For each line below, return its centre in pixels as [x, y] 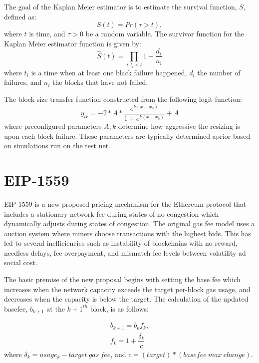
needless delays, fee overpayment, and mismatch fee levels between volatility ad [125, 252]
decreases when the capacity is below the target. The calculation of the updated [126, 299]
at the [56, 308]
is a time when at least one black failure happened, [109, 72]
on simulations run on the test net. [57, 146]
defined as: [20, 16]
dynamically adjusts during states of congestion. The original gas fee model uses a [129, 223]
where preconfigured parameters [53, 126]
